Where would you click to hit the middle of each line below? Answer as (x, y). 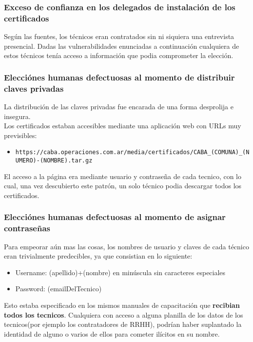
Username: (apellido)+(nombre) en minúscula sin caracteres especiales (120, 272)
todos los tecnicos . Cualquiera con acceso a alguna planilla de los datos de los (124, 314)
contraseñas (27, 228)
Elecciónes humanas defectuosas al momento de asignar (115, 217)
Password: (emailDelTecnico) (58, 289)
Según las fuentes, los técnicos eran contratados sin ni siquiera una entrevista (119, 36)
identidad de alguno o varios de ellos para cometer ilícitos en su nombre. (112, 333)
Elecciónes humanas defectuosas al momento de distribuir (119, 77)
